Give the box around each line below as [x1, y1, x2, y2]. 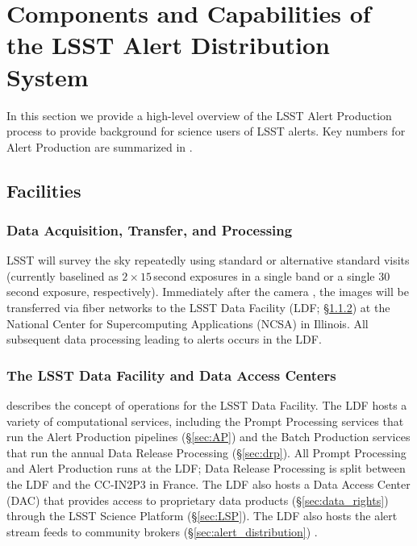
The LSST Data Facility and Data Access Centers [6, 365, 336, 385]
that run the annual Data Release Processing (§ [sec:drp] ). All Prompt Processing [6, 444, 407, 461]
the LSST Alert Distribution [6, 28, 330, 61]
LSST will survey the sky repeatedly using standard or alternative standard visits [6, 252, 410, 269]
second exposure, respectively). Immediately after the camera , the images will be [6, 283, 409, 300]
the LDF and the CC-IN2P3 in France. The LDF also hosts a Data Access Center [6, 476, 411, 493]
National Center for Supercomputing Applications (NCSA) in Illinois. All [6, 315, 369, 331]
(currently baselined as [6, 267, 119, 284]
